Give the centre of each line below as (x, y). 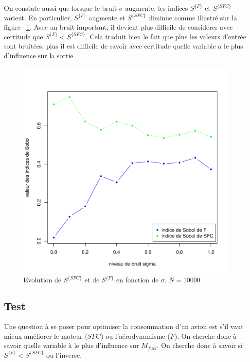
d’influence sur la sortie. (40, 55)
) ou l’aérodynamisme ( (135, 336)
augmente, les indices (157, 8)
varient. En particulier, (38, 17)
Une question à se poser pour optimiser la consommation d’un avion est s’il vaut (124, 326)
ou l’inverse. (64, 354)
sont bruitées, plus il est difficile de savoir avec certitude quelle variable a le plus (124, 46)
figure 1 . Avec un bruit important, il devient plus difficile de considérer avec (118, 27)
